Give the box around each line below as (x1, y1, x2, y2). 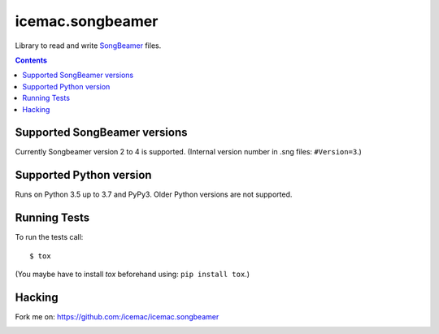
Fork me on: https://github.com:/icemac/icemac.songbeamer (15, 311, 219, 321)
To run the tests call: (15, 232, 84, 242)
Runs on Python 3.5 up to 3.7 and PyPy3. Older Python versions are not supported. (15, 189, 293, 199)
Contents (15, 55, 48, 65)
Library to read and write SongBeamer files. (15, 41, 162, 50)
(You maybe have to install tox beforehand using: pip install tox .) (15, 269, 250, 279)
